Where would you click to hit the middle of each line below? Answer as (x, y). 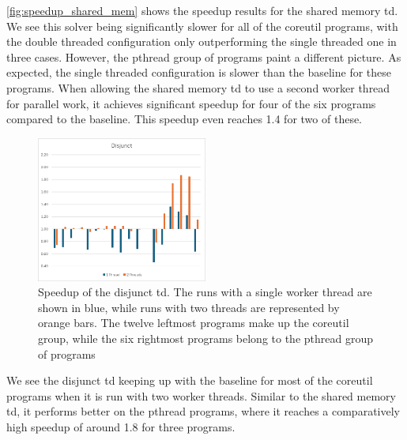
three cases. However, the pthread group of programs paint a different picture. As (204, 56)
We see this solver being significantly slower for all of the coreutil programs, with (202, 26)
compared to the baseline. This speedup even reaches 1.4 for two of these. (185, 119)
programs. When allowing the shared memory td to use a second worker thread (198, 87)
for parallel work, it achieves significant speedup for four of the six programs (191, 103)
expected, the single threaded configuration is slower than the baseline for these (199, 72)
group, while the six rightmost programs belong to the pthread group (206, 338)
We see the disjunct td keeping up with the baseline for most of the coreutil (190, 380)
